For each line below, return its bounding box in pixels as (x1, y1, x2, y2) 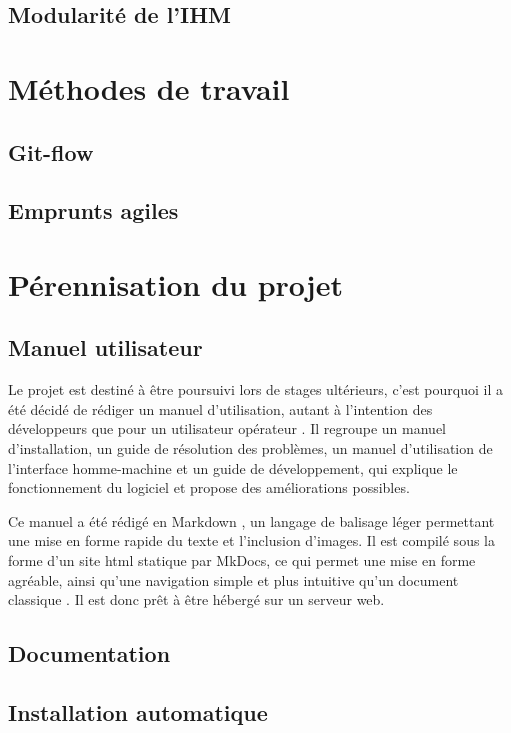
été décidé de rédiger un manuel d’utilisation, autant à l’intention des (8, 398, 433, 419)
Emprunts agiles (8, 195, 179, 226)
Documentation (8, 638, 171, 669)
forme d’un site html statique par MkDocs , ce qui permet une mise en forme (8, 550, 476, 571)
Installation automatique (8, 697, 268, 727)
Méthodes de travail (8, 67, 290, 108)
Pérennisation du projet (8, 263, 343, 304)
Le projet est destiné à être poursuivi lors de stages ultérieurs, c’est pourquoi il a (8, 379, 503, 400)
